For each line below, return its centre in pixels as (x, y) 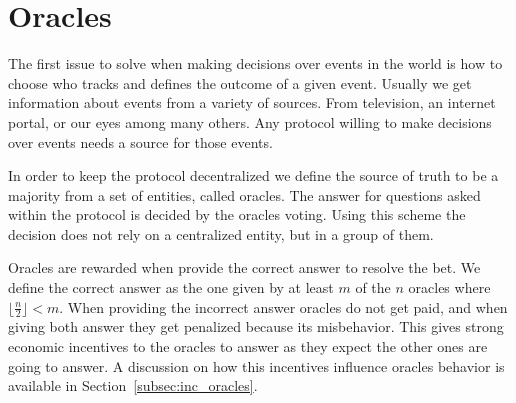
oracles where (449, 287)
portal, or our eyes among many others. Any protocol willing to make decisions (250, 121)
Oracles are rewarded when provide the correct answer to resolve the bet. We (244, 267)
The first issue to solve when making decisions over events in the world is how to (255, 63)
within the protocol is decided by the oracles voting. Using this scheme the (237, 214)
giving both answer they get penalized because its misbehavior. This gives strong (256, 326)
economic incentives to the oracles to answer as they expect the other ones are (248, 346)
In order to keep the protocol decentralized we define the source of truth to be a (253, 175)
